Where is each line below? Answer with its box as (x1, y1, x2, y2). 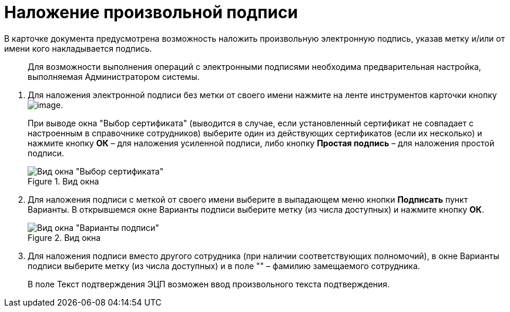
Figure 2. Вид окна (28, 232, 101, 243)
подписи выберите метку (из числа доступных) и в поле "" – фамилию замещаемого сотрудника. (28, 260, 420, 271)
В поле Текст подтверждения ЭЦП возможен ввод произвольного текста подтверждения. (28, 279, 390, 289)
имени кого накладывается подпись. (4, 43, 152, 53)
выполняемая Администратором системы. (28, 71, 200, 82)
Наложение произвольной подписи (4, 2, 298, 22)
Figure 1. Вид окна (28, 176, 99, 186)
